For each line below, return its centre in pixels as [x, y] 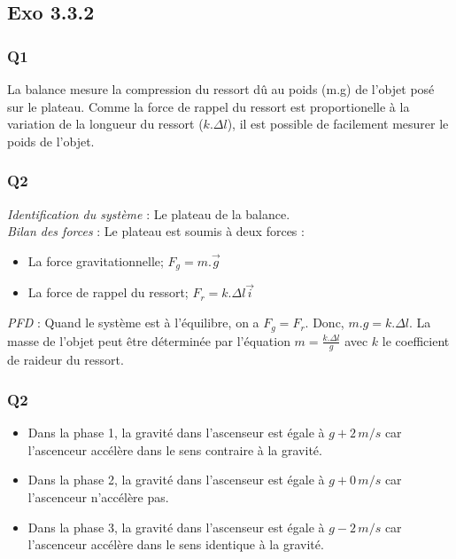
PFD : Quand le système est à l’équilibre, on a [133, 323]
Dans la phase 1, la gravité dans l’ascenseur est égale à [176, 433]
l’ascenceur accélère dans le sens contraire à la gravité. [175, 449]
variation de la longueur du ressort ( [105, 124]
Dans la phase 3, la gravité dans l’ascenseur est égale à [176, 527]
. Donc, [325, 323]
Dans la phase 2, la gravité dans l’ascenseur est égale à [176, 480]
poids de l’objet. [51, 141]
